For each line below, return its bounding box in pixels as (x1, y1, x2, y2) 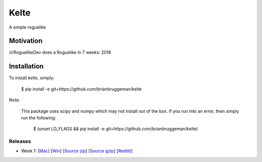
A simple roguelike (9, 24, 46, 30)
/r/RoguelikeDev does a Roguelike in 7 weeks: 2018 (9, 49, 111, 55)
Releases (9, 138, 32, 145)
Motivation (9, 37, 43, 45)
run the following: (21, 114, 56, 121)
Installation (9, 62, 44, 70)
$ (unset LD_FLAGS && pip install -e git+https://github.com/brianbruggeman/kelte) (33, 126, 198, 132)
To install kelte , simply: (9, 75, 55, 81)
